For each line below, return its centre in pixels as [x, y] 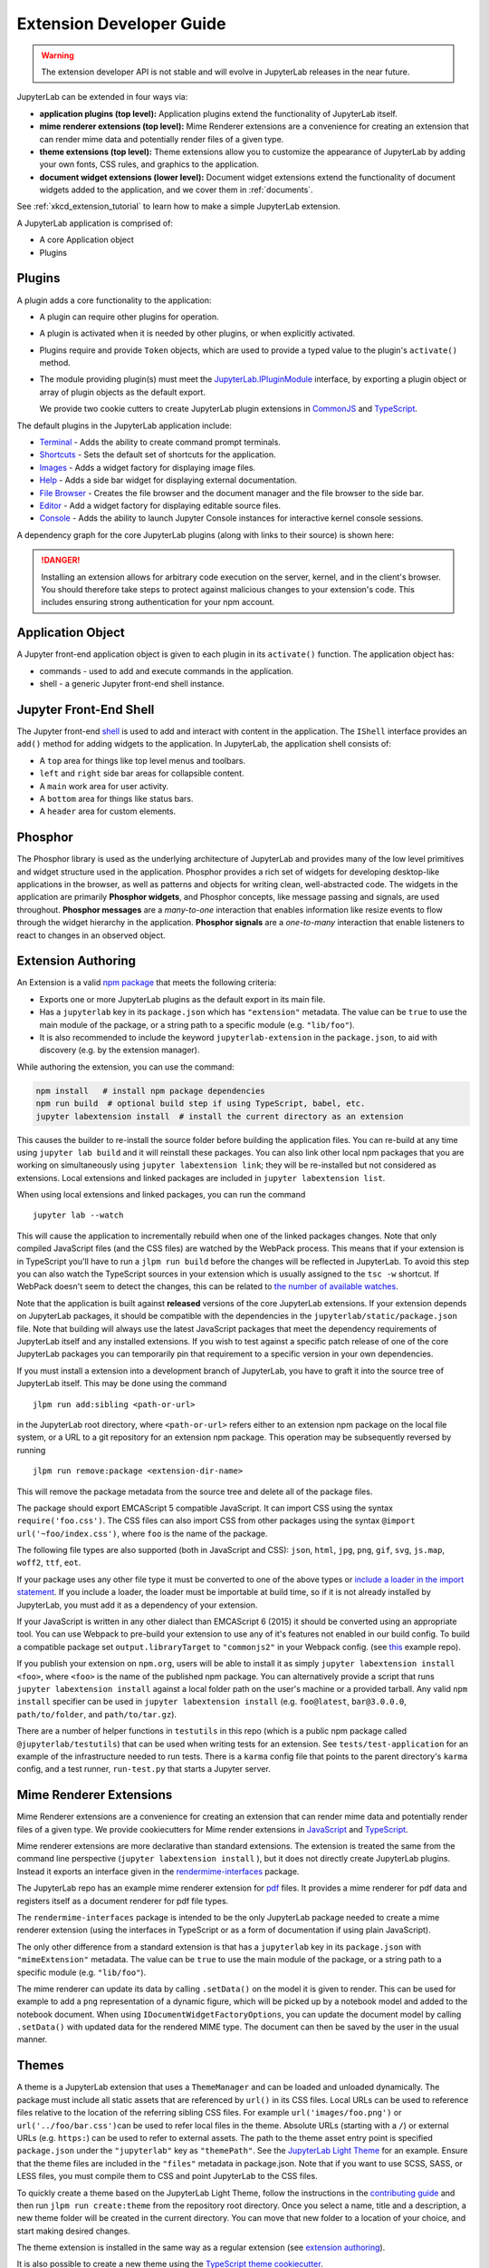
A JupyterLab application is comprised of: [95, 223]
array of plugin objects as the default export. [122, 392]
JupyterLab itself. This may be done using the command [122, 1383]
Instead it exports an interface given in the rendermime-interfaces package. [158, 1871]
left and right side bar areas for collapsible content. [142, 773]
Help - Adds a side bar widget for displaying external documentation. [168, 480]
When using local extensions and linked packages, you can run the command [161, 1195]
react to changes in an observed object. [91, 935]
